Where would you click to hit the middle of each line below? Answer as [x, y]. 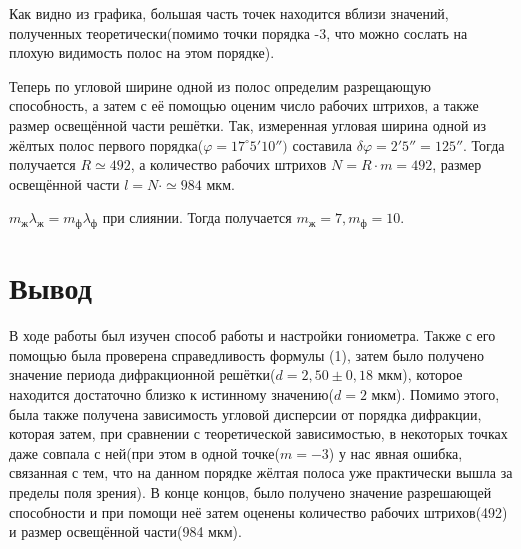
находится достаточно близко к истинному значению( [171, 394]
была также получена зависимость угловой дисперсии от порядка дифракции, [245, 413]
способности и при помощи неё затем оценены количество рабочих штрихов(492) [258, 511]
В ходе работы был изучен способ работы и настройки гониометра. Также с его [252, 335]
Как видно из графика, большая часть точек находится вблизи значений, [229, 13]
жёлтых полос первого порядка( [106, 144]
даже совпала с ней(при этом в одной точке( [144, 452]
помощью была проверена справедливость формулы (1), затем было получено [246, 354]
